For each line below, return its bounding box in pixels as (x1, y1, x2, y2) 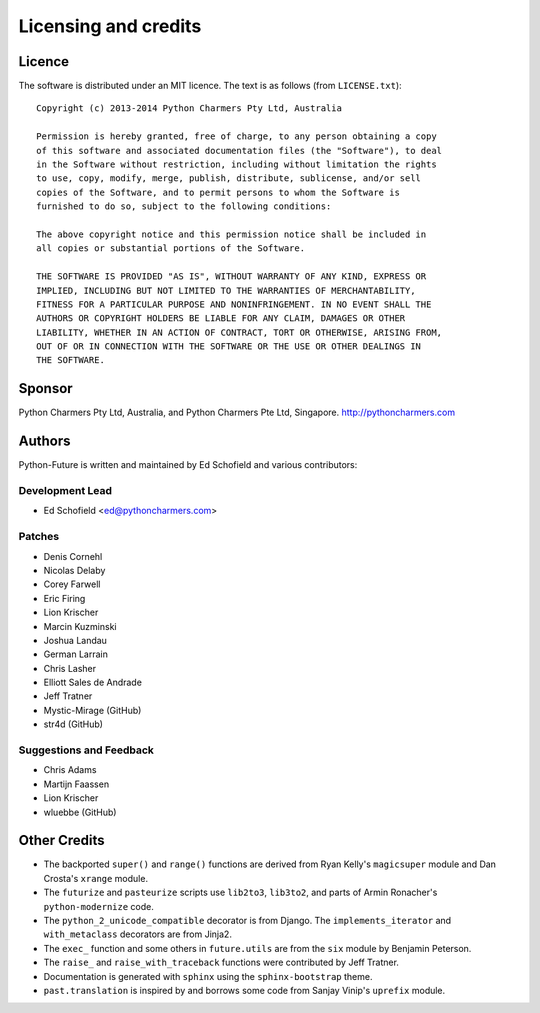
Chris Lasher (43, 662, 97, 674)
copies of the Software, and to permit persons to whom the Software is (36, 186, 400, 198)
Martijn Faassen (43, 778, 110, 790)
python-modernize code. (43, 900, 154, 912)
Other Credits (18, 832, 105, 849)
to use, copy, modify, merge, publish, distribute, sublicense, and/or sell (36, 173, 422, 184)
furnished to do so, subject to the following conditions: (36, 201, 332, 212)
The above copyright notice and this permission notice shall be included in (36, 228, 427, 240)
